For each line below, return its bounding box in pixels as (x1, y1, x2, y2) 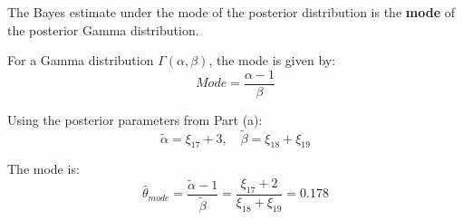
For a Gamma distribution (7, 51, 154, 70)
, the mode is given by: (208, 51, 336, 70)
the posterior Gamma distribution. (7, 20, 199, 39)
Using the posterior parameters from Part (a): (7, 110, 263, 129)
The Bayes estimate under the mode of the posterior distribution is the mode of (7, 3, 455, 21)
